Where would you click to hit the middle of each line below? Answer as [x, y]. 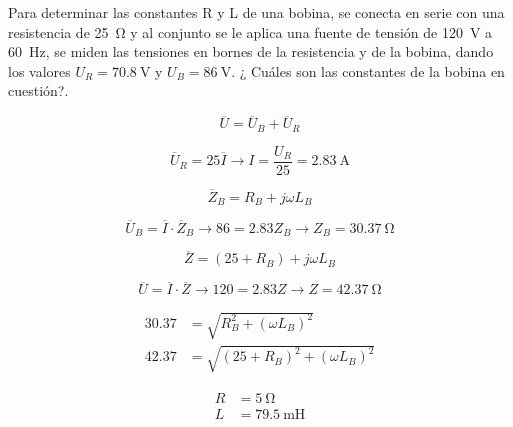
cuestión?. [38, 90]
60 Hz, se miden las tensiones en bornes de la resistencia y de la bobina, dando [251, 51]
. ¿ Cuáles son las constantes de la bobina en [368, 70]
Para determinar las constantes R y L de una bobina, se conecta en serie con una [256, 12]
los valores [39, 70]
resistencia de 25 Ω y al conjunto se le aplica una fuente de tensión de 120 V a [250, 31]
